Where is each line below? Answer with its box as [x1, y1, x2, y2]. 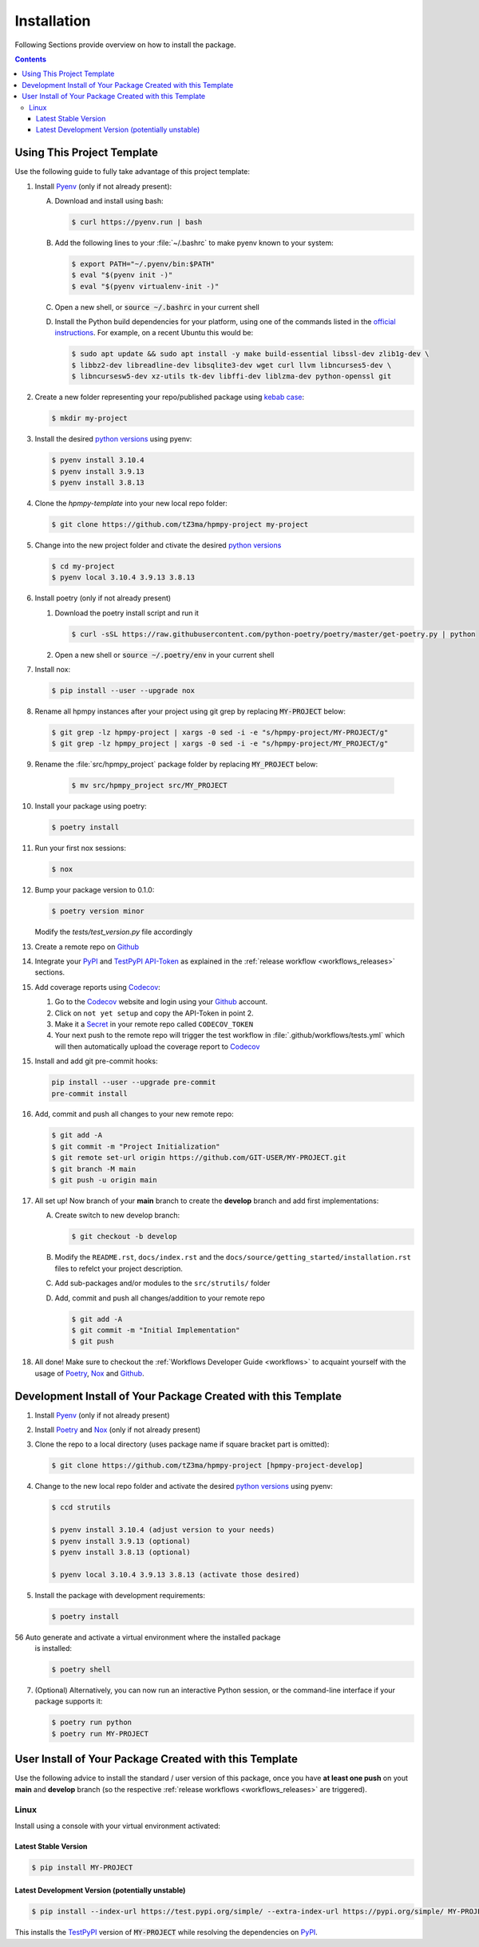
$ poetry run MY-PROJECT [51, 1729, 149, 1738]
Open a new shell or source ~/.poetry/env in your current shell [54, 650, 275, 659]
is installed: [34, 1644, 72, 1653]
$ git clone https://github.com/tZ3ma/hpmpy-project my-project [51, 520, 309, 528]
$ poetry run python [51, 1718, 132, 1727]
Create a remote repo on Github [34, 942, 140, 952]
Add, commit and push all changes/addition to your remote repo [54, 1293, 265, 1303]
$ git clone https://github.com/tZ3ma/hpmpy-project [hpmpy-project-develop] [51, 1461, 363, 1470]
